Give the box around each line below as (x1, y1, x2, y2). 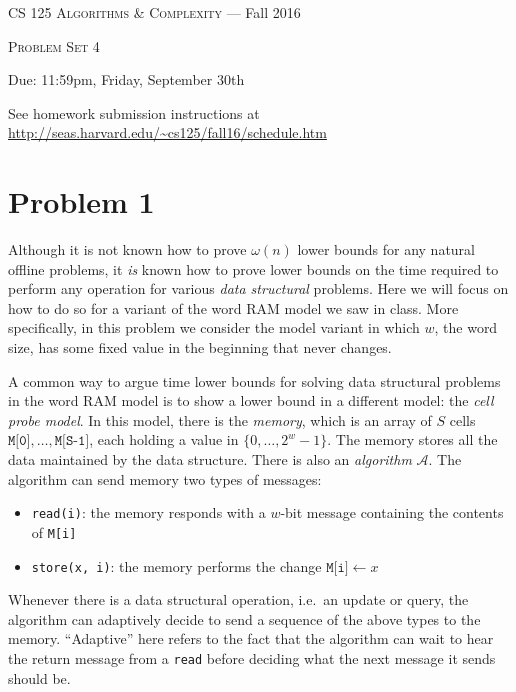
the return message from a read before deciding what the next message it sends (8, 647, 496, 668)
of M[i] (31, 521, 77, 542)
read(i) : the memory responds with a (31, 502, 266, 523)
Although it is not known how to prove (8, 239, 247, 260)
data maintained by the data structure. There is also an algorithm (8, 449, 412, 470)
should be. (8, 667, 71, 688)
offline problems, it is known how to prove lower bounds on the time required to (8, 258, 499, 279)
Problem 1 (8, 181, 155, 222)
